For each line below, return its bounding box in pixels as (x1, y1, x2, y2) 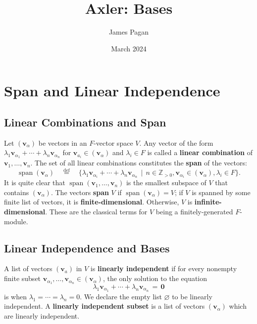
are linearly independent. (4, 310, 80, 321)
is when (4, 291, 27, 301)
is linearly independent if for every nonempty (90, 263, 237, 274)
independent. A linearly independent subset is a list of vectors (4, 301, 205, 311)
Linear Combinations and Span (4, 114, 166, 129)
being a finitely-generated (155, 206, 233, 217)
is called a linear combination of (147, 147, 253, 158)
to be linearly (172, 291, 212, 301)
